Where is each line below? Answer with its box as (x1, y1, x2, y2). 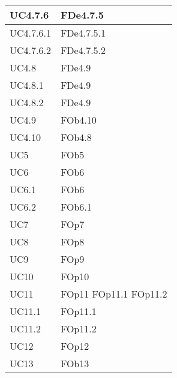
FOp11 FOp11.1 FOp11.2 (60, 287, 167, 301)
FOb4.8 (60, 130, 92, 144)
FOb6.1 (60, 200, 92, 214)
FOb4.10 (60, 113, 97, 127)
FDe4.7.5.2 (60, 43, 106, 57)
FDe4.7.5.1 (60, 26, 106, 40)
